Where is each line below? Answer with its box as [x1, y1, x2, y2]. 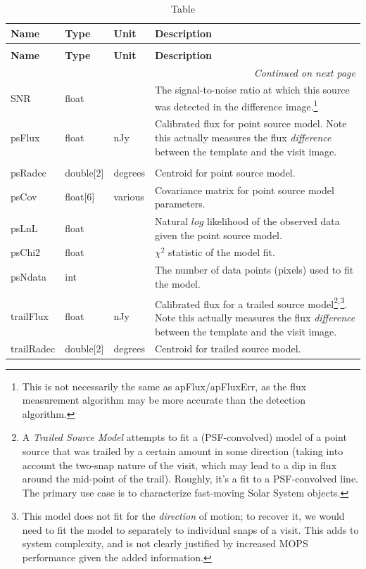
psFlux [11, 130, 40, 145]
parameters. [154, 196, 206, 211]
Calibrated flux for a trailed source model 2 [154, 294, 338, 311]
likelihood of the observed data [207, 214, 340, 229]
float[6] [65, 189, 95, 204]
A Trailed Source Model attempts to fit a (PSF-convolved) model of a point [22, 430, 347, 445]
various [113, 189, 144, 204]
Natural [154, 214, 189, 229]
